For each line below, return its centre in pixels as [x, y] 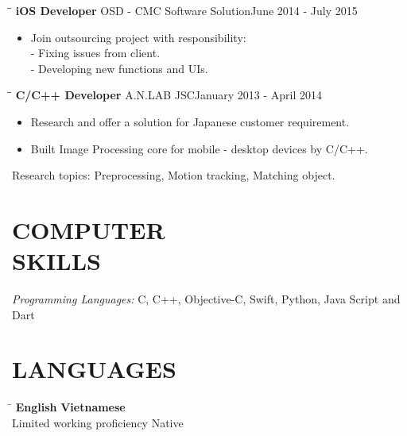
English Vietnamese [70, 407]
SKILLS [56, 261]
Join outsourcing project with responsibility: [138, 37]
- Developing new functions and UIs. [119, 68]
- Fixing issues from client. [95, 53]
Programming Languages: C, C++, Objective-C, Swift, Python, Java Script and [206, 299]
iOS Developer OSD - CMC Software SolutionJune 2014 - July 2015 [186, 10]
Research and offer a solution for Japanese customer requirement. [190, 121]
